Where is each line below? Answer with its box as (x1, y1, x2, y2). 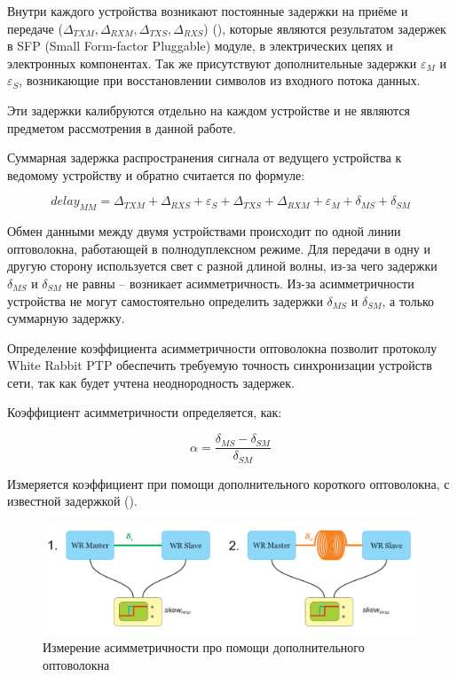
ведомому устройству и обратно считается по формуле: (7, 165, 305, 184)
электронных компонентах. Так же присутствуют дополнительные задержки (7, 53, 417, 72)
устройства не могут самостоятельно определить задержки (7, 291, 323, 310)
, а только (382, 291, 435, 310)
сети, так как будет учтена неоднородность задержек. (7, 373, 295, 391)
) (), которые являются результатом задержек (203, 19, 446, 37)
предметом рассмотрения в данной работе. (7, 118, 236, 137)
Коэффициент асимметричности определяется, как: (7, 403, 282, 421)
